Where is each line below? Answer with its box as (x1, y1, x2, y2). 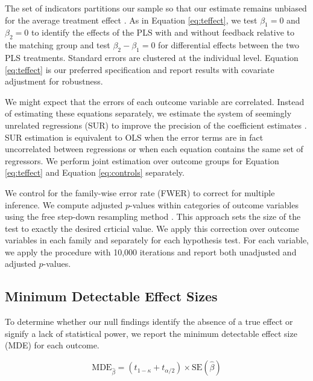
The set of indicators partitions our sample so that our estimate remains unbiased (5, 2, 307, 14)
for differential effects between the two (158, 39, 299, 51)
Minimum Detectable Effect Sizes (5, 287, 218, 306)
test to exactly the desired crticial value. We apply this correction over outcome (5, 222, 299, 234)
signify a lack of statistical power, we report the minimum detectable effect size (5, 327, 297, 339)
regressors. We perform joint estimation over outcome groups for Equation (5, 154, 279, 167)
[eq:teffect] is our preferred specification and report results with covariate (5, 63, 274, 75)
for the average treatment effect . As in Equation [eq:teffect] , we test (5, 13, 258, 26)
